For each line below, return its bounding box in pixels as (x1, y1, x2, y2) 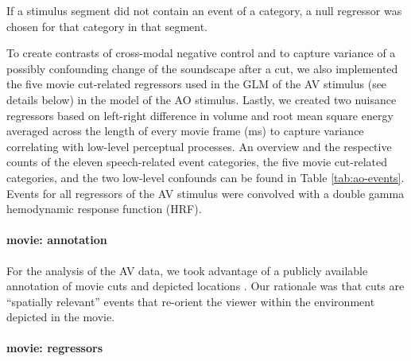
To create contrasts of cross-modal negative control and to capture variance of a (6, 45, 396, 61)
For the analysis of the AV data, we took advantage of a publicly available (6, 262, 368, 278)
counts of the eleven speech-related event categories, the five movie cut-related (6, 153, 387, 170)
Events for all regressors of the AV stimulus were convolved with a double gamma (6, 184, 405, 201)
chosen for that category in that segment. (6, 17, 207, 34)
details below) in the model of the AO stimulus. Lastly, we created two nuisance (6, 91, 397, 107)
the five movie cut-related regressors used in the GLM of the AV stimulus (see (6, 76, 387, 92)
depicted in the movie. (6, 309, 115, 325)
